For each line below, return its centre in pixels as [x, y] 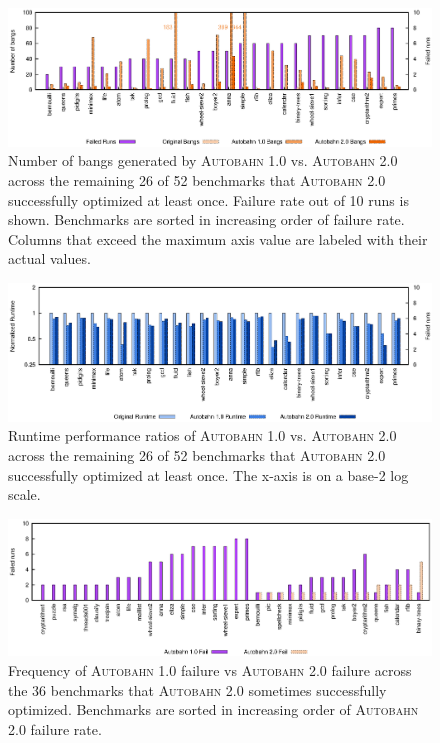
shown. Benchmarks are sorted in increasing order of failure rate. [206, 219]
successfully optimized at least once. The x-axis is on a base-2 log [208, 474]
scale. [24, 494]
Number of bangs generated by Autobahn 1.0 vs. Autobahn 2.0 [203, 160]
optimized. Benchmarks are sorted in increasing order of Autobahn [213, 709]
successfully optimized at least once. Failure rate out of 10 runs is [208, 199]
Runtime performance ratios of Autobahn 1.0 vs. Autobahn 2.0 [202, 435]
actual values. [49, 258]
